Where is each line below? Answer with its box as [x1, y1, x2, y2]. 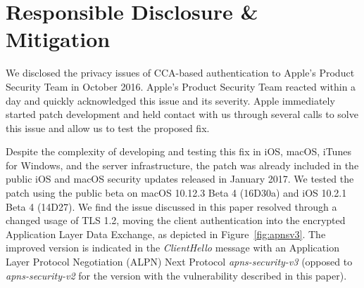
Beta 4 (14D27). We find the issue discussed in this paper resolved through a [6, 199, 337, 214]
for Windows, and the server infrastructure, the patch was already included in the [6, 157, 359, 172]
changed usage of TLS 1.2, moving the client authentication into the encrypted [6, 213, 346, 228]
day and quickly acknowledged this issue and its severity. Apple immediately [6, 93, 335, 107]
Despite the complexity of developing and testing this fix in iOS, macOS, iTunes [6, 144, 351, 159]
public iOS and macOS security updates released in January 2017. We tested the [6, 171, 354, 186]
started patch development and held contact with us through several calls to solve [6, 107, 358, 122]
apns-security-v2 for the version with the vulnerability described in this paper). [6, 268, 347, 282]
